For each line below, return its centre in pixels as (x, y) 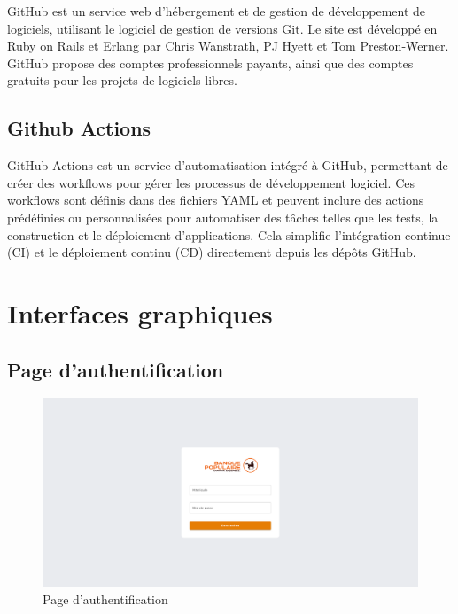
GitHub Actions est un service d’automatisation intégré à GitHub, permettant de (228, 165)
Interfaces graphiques (140, 312)
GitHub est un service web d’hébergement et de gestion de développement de (217, 11)
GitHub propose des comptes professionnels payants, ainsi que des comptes (210, 62)
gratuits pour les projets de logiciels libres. (122, 80)
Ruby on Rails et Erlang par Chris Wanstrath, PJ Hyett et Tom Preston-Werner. (228, 46)
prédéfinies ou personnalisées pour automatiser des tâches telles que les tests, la (223, 217)
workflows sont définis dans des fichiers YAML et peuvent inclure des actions (216, 200)
